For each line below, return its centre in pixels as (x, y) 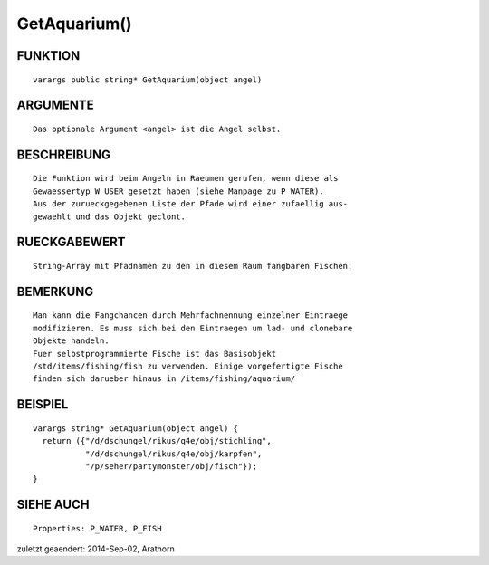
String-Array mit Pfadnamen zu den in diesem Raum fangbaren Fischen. (193, 266)
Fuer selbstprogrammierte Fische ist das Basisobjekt (154, 354)
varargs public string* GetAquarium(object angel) (148, 80)
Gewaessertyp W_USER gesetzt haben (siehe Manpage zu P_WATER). (179, 191)
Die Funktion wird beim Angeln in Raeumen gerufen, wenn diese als (186, 178)
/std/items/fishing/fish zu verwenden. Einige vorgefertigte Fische (188, 366)
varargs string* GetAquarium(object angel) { (136, 428)
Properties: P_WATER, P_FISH (97, 528)
